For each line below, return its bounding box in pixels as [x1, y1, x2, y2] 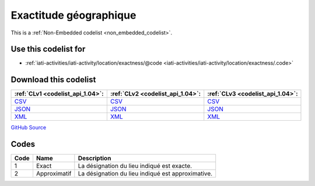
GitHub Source [10, 124, 47, 131]
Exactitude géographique [10, 9, 136, 22]
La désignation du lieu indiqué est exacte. [78, 162, 192, 170]
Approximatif [36, 170, 72, 178]
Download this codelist [10, 75, 96, 85]
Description [78, 155, 111, 163]
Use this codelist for [10, 44, 86, 54]
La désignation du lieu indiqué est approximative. [78, 170, 213, 178]
